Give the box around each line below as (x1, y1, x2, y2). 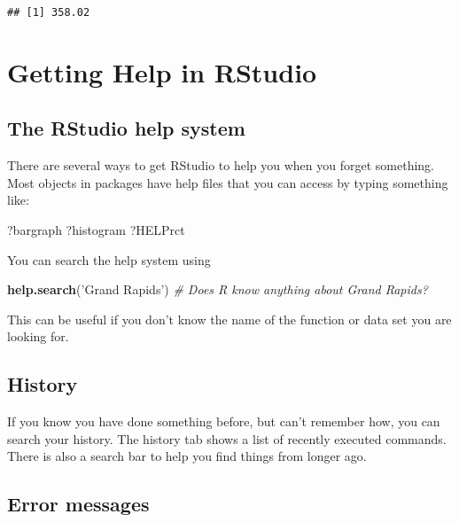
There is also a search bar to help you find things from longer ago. (7, 447, 367, 465)
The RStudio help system (7, 114, 245, 142)
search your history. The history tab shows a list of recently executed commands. (7, 429, 447, 448)
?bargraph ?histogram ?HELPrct (7, 221, 185, 239)
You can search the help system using (7, 250, 211, 269)
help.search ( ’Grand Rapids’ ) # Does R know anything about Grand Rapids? (7, 280, 428, 299)
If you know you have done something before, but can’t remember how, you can (7, 412, 440, 431)
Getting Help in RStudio (7, 53, 317, 90)
